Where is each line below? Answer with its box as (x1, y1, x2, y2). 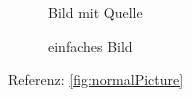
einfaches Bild (48, 35, 133, 56)
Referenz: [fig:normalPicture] (8, 69, 184, 90)
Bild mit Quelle (48, 2, 143, 22)
